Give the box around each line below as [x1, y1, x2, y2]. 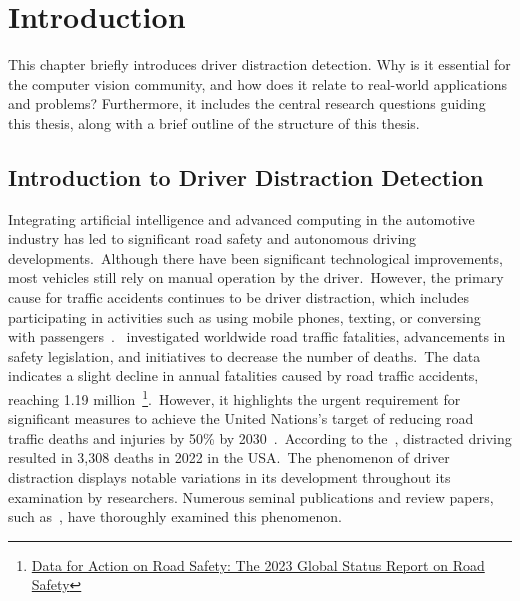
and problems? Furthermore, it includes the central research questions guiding [8, 93, 486, 114]
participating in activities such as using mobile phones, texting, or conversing [8, 306, 481, 327]
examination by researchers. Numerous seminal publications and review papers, [8, 486, 494, 507]
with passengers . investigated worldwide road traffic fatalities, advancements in [8, 326, 506, 347]
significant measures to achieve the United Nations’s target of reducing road [8, 408, 474, 429]
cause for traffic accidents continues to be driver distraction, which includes [8, 287, 470, 308]
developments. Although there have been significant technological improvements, [8, 247, 503, 268]
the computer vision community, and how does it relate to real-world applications [8, 73, 507, 94]
